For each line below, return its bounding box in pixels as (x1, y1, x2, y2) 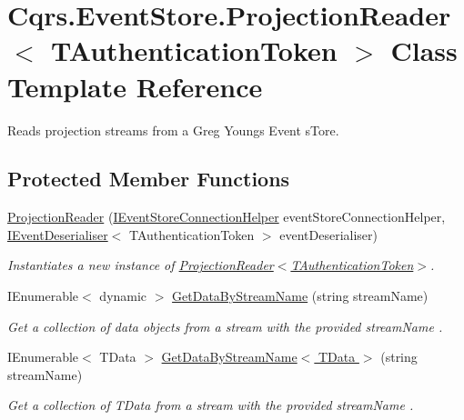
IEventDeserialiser (7, 225, 108, 244)
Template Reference (7, 67, 263, 105)
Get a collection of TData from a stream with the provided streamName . (7, 395, 414, 415)
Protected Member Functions (7, 165, 290, 193)
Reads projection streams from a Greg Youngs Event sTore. (7, 120, 339, 139)
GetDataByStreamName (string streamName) (172, 286, 429, 305)
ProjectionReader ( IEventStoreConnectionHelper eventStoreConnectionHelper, (7, 207, 446, 226)
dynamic (99, 286, 147, 305)
